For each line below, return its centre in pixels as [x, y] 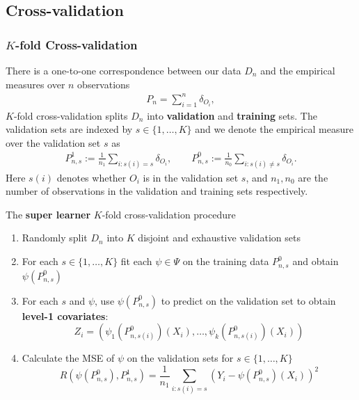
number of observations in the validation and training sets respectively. [157, 191]
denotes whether [91, 177]
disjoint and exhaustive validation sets [220, 238]
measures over [35, 84]
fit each [136, 261]
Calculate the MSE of [68, 358]
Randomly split [55, 238]
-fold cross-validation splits [71, 115]
